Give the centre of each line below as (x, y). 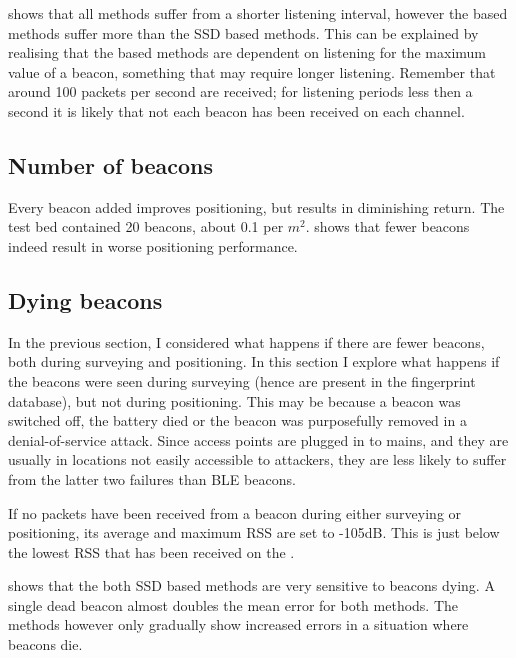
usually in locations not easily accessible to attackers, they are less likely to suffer (257, 459)
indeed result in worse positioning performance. (153, 245)
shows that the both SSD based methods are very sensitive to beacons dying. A (251, 585)
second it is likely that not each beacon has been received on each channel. (236, 110)
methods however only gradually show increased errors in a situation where (238, 624)
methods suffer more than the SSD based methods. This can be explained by (243, 32)
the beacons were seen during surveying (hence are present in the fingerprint (242, 380)
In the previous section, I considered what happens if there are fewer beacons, (246, 341)
